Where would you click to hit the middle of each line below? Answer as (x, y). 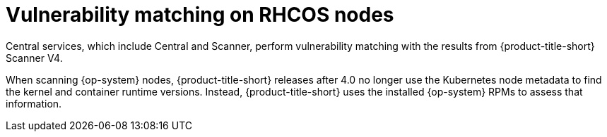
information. (34, 103)
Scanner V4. (34, 58)
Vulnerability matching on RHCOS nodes (200, 15)
